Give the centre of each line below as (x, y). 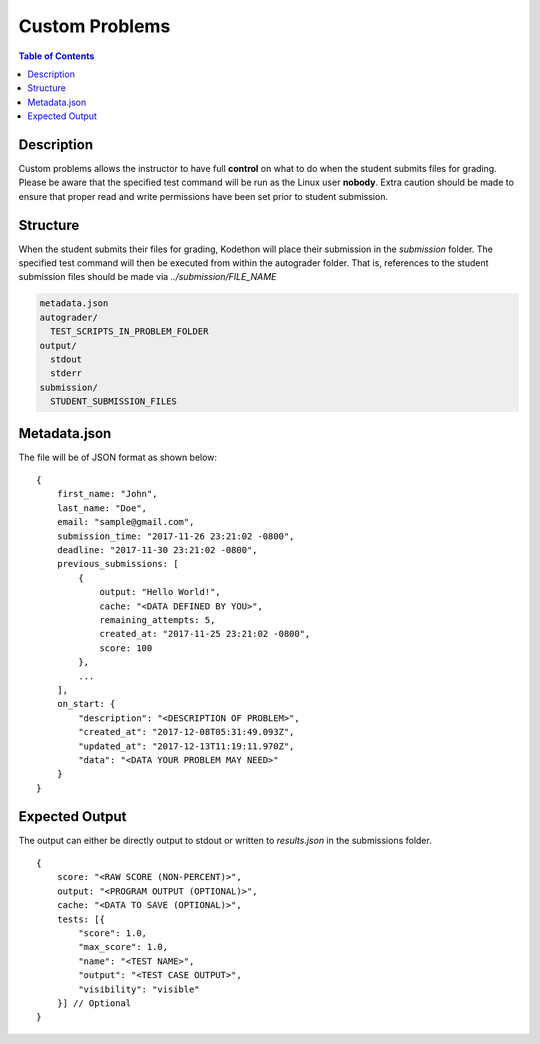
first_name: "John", (107, 494)
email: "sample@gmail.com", (125, 522)
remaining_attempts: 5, (157, 620)
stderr (66, 373)
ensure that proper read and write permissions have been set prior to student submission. (203, 196)
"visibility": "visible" (139, 989)
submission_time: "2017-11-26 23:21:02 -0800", (175, 536)
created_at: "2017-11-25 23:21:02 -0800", (205, 634)
